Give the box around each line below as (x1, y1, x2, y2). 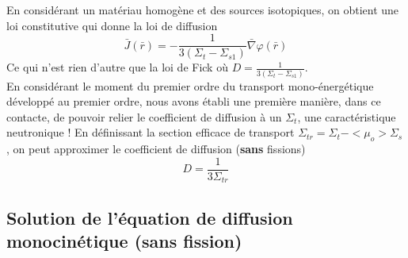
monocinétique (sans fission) (6, 229, 242, 253)
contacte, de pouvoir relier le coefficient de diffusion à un (6, 108, 282, 125)
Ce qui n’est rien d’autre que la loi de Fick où (6, 59, 228, 75)
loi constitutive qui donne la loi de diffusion (6, 17, 218, 33)
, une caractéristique (297, 108, 396, 125)
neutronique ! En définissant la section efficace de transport (6, 124, 295, 141)
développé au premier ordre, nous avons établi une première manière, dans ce (6, 93, 381, 110)
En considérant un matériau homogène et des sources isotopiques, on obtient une (6, 2, 399, 17)
